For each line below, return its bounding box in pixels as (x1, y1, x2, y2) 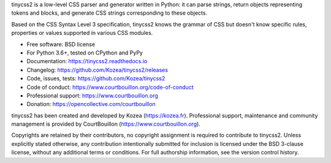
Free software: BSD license (26, 40, 95, 48)
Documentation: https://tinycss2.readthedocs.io (26, 58, 148, 65)
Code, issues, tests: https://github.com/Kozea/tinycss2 (26, 75, 165, 82)
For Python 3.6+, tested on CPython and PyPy (26, 49, 143, 56)
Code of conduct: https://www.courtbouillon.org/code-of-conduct (26, 83, 194, 91)
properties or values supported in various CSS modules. (11, 29, 153, 37)
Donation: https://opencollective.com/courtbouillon (26, 100, 156, 108)
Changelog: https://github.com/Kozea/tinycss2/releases (26, 66, 169, 74)
